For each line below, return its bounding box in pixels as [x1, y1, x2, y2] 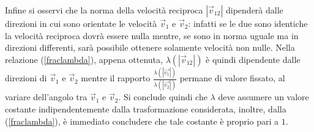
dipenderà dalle [225, 4, 283, 16]
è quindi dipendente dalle [206, 53, 301, 65]
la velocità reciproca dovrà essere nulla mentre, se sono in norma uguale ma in [5, 29, 299, 42]
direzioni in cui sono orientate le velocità [5, 17, 157, 29]
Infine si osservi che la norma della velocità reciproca [5, 4, 203, 16]
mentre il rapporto [81, 71, 151, 84]
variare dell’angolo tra [5, 90, 88, 103]
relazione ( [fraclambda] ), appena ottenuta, [5, 53, 163, 65]
